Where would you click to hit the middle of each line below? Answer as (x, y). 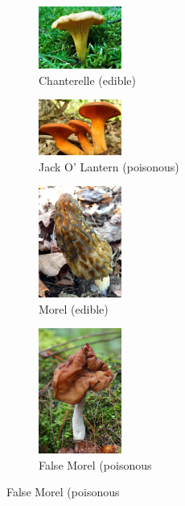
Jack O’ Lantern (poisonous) (109, 166)
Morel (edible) (74, 308)
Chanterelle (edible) (87, 80)
